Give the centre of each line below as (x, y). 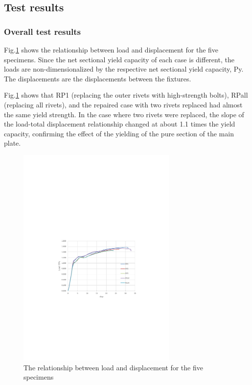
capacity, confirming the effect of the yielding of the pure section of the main (119, 133)
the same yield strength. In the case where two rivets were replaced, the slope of (124, 114)
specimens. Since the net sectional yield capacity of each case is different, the (119, 59)
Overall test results (42, 31)
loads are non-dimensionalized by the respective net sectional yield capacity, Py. (124, 69)
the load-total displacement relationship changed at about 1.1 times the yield (120, 124)
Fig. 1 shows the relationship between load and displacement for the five (111, 50)
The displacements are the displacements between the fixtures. (98, 78)
